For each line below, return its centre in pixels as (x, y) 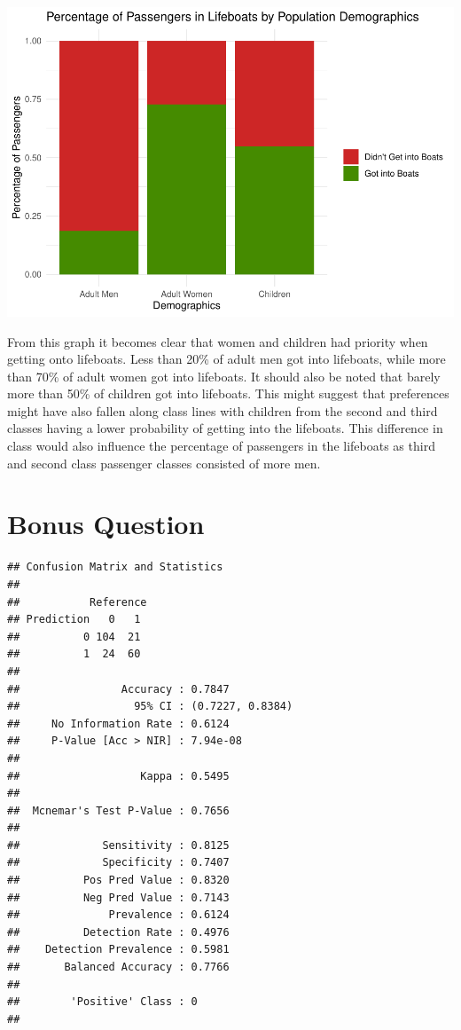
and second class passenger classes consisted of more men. (164, 463)
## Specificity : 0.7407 (118, 863)
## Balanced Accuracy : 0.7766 (118, 967)
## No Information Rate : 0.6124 (118, 723)
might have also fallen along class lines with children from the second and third (223, 410)
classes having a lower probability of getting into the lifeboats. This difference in (225, 428)
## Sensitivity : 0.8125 (118, 845)
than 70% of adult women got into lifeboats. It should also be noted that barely (224, 376)
